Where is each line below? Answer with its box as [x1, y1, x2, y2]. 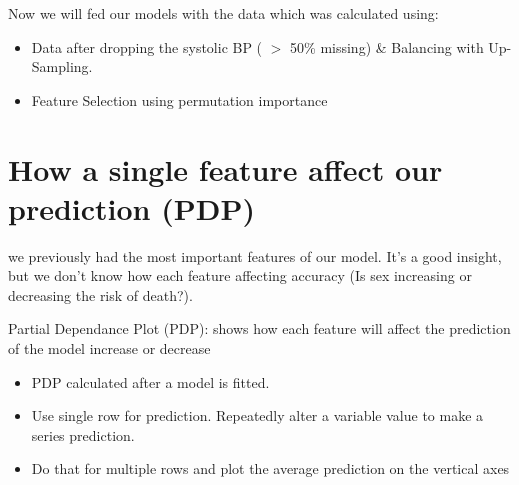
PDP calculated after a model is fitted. [31, 371, 270, 392]
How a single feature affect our [8, 148, 443, 189]
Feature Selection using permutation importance [31, 89, 328, 110]
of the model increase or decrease [8, 338, 211, 359]
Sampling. [31, 56, 93, 77]
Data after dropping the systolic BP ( [31, 36, 263, 57]
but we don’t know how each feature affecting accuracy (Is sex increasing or [8, 265, 472, 286]
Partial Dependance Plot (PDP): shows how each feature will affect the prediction [8, 318, 511, 339]
